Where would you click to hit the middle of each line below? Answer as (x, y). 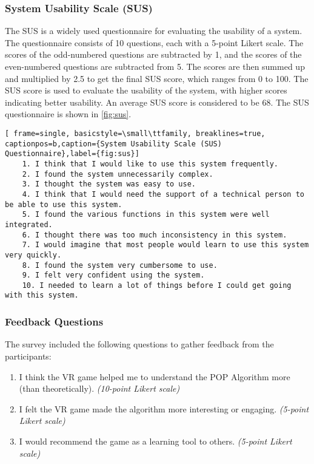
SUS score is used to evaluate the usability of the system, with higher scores (146, 90)
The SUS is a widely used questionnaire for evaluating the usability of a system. (154, 31)
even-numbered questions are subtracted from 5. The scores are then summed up (155, 66)
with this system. (42, 295)
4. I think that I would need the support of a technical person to (163, 194)
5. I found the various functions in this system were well (146, 215)
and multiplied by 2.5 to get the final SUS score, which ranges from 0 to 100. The (157, 78)
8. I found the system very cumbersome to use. (120, 265)
